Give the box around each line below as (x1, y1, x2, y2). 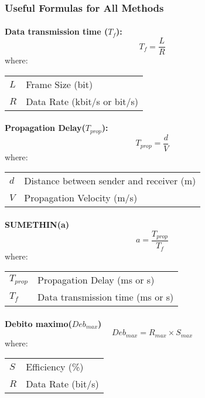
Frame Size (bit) (26, 77, 93, 91)
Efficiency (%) (26, 360, 84, 374)
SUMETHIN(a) (5, 218, 70, 230)
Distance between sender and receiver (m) (24, 174, 196, 188)
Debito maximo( (5, 317, 72, 329)
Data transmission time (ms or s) (37, 290, 174, 304)
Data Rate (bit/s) (26, 377, 99, 391)
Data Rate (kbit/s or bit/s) (26, 94, 138, 108)
